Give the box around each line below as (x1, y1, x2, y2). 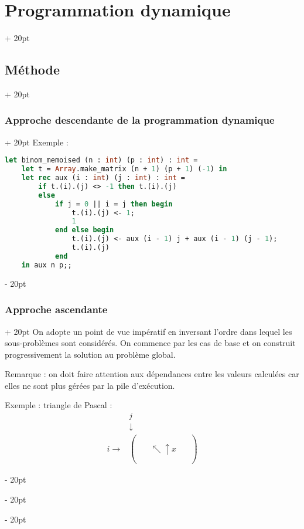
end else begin (54, 226, 114, 235)
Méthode (5, 60, 60, 79)
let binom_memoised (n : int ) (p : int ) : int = (5, 156, 198, 165)
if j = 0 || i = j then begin (54, 199, 173, 208)
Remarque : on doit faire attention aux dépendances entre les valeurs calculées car (5, 368, 299, 380)
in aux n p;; (21, 260, 72, 269)
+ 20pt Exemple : (5, 135, 69, 148)
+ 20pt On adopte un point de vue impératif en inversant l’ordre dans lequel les (5, 325, 292, 337)
